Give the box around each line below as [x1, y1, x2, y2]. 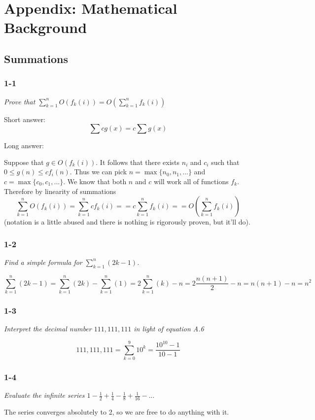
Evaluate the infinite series [4, 390, 85, 400]
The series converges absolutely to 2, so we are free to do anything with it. [4, 407, 229, 417]
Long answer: [4, 140, 44, 151]
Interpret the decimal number [4, 323, 92, 334]
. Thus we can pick [70, 166, 127, 177]
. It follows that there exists [96, 157, 180, 167]
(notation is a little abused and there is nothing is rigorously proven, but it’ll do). [4, 217, 250, 227]
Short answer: [4, 114, 45, 124]
